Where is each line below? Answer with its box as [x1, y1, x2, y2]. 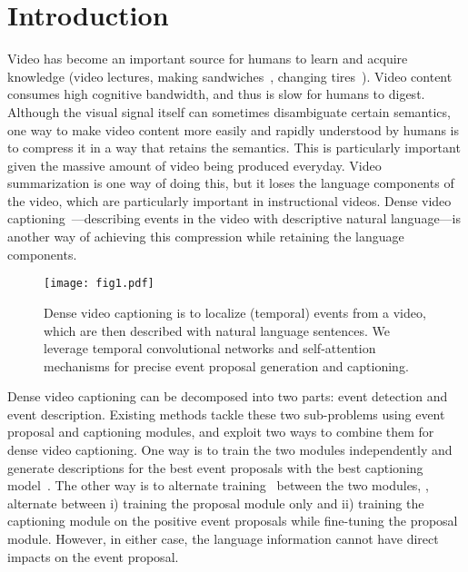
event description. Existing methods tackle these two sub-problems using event [7, 404, 445, 423]
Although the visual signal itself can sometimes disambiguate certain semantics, [7, 102, 451, 121]
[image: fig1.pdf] [44, 277, 154, 291]
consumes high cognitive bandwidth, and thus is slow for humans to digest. [7, 84, 425, 104]
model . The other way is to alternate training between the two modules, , [7, 476, 429, 495]
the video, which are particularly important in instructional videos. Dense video [7, 191, 452, 210]
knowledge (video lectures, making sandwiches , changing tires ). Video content [7, 66, 453, 85]
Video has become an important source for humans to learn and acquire [7, 49, 408, 68]
